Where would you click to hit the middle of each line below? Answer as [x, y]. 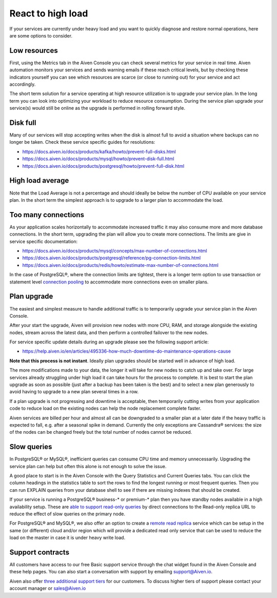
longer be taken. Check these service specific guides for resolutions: [82, 142]
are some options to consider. [41, 35]
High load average [39, 180]
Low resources [34, 51]
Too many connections [47, 215]
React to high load [49, 13]
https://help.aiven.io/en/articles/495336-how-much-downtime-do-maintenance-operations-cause [126, 351]
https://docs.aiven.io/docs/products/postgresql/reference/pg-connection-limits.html [112, 258]
